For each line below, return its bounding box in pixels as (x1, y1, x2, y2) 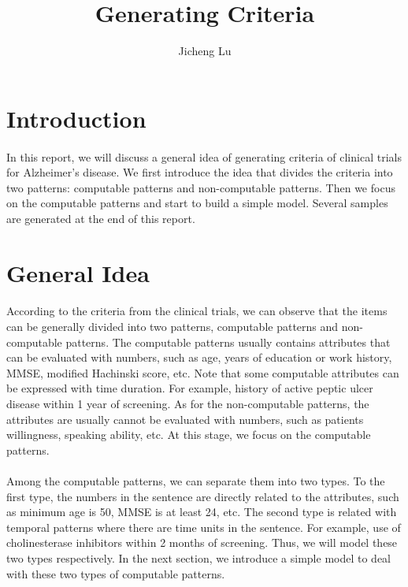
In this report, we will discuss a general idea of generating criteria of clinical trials (6, 148, 402, 165)
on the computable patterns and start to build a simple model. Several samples (6, 195, 388, 211)
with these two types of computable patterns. (6, 565, 225, 581)
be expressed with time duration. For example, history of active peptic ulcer (6, 380, 373, 396)
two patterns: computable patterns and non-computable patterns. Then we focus (6, 179, 395, 195)
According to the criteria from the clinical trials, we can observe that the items (6, 303, 388, 319)
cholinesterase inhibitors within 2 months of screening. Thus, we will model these (6, 534, 398, 551)
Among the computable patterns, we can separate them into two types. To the (6, 472, 385, 489)
